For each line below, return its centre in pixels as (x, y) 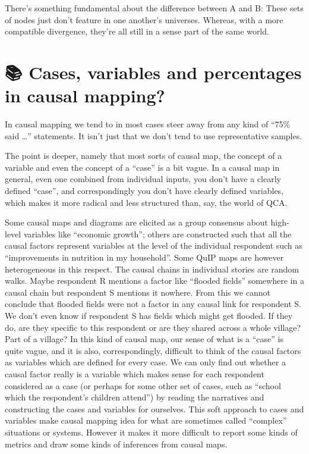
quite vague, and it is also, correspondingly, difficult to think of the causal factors (153, 350)
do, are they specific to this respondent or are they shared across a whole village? (153, 327)
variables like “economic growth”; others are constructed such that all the (157, 234)
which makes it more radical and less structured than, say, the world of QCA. (146, 202)
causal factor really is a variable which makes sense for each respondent (135, 373)
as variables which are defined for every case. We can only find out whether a (145, 362)
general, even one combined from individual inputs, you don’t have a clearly (143, 179)
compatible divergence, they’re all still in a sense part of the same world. (137, 31)
